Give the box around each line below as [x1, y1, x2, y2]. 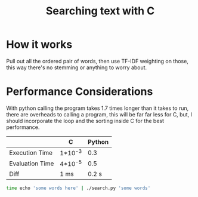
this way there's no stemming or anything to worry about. [6, 64, 147, 71]
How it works [6, 38, 73, 51]
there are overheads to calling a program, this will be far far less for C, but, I [6, 110, 193, 118]
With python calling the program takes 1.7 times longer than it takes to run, [6, 104, 189, 112]
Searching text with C [45, 4, 155, 18]
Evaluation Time [9, 159, 54, 168]
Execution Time [9, 148, 52, 156]
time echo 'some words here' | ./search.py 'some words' [6, 185, 151, 191]
